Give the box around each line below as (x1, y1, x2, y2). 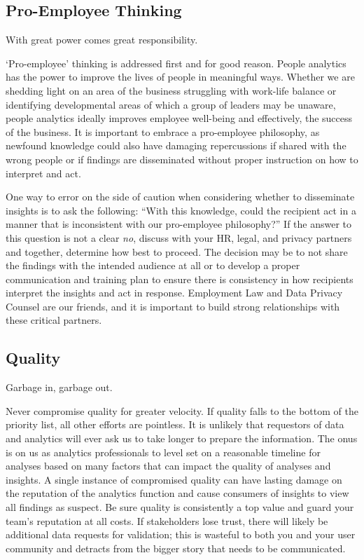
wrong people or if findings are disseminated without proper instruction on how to (6, 151, 358, 166)
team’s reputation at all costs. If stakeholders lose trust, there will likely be (6, 513, 328, 528)
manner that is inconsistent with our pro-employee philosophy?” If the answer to (6, 217, 352, 231)
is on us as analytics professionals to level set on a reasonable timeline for (6, 444, 321, 459)
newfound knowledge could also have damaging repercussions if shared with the (6, 138, 346, 153)
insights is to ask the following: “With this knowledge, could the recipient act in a (6, 203, 356, 217)
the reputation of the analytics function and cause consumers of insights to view (6, 486, 349, 500)
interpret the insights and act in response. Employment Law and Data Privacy (6, 285, 343, 300)
